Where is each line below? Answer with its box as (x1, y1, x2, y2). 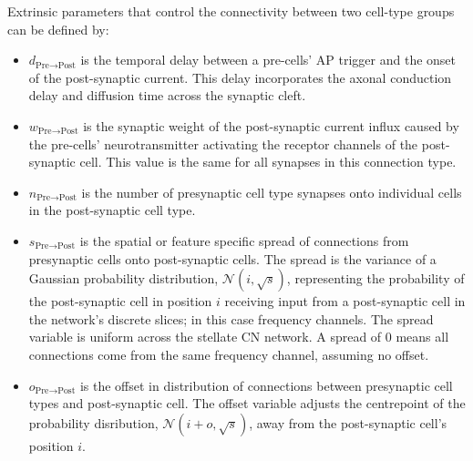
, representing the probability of (286, 269, 465, 288)
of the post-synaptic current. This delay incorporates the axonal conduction (28, 67, 452, 87)
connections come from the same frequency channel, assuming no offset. (28, 344, 429, 364)
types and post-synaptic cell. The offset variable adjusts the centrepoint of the (28, 394, 466, 413)
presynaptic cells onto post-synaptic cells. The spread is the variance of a (28, 249, 437, 268)
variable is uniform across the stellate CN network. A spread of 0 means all (28, 327, 449, 346)
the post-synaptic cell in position (28, 292, 212, 311)
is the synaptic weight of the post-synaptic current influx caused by (83, 116, 459, 135)
